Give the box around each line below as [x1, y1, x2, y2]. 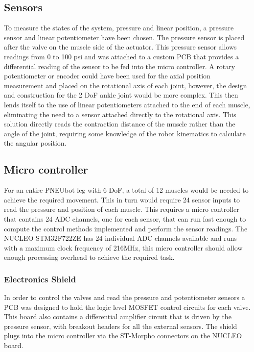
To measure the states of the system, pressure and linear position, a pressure [4, 23, 234, 33]
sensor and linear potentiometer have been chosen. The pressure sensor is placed [4, 32, 245, 42]
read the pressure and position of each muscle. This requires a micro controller [4, 204, 239, 214]
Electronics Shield [4, 273, 76, 285]
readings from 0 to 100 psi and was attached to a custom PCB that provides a [4, 51, 239, 61]
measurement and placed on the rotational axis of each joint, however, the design [4, 80, 247, 90]
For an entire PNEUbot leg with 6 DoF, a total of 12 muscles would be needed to [4, 185, 249, 195]
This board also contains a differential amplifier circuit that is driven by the [4, 311, 231, 322]
